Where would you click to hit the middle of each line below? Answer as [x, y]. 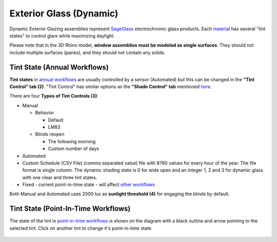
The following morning [72, 141]
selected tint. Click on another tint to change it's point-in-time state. [81, 228]
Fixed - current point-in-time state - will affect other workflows [88, 184]
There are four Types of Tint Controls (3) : [54, 96]
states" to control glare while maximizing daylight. [62, 35]
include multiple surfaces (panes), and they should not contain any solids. [87, 52]
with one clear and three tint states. [60, 177]
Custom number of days [74, 148]
